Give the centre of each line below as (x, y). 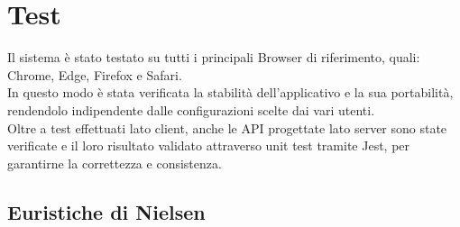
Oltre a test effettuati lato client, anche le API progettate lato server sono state (227, 127)
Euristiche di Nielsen (106, 211)
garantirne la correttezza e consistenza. (115, 163)
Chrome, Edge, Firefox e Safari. (95, 74)
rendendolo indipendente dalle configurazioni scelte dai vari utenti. (191, 109)
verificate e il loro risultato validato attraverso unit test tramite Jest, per (209, 145)
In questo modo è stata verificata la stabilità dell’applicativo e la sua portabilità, (230, 92)
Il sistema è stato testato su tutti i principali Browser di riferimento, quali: (214, 57)
